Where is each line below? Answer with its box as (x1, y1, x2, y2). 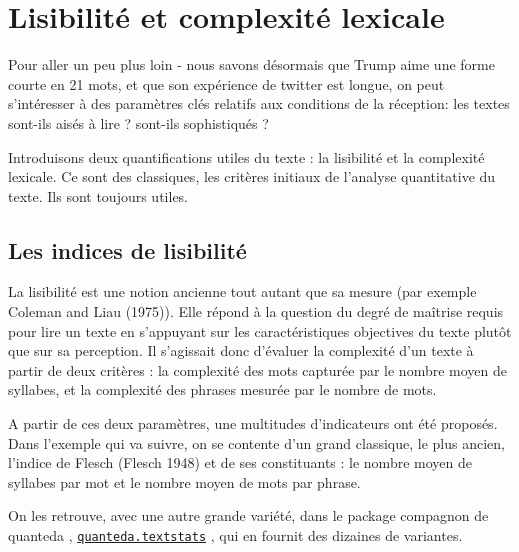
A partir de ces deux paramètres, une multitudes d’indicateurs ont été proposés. (8, 413, 498, 434)
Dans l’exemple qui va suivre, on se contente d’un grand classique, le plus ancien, (8, 432, 505, 453)
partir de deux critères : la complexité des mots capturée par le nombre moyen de (8, 359, 507, 380)
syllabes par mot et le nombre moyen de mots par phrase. (8, 471, 361, 492)
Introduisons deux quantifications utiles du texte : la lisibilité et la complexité (8, 146, 485, 167)
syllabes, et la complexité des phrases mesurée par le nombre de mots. (8, 379, 437, 400)
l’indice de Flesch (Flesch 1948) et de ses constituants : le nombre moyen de (8, 452, 472, 473)
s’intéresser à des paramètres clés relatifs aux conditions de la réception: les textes (8, 93, 510, 114)
